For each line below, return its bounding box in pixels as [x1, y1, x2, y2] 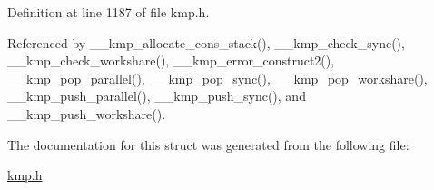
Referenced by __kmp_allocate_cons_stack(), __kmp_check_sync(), [7, 33, 405, 52]
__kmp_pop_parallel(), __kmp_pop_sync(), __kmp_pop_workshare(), [7, 68, 428, 87]
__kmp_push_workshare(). [7, 104, 166, 123]
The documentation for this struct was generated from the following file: [7, 135, 409, 154]
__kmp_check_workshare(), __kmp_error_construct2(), [7, 51, 335, 70]
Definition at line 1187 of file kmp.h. [7, 3, 210, 21]
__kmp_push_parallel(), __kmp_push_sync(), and [7, 86, 306, 105]
